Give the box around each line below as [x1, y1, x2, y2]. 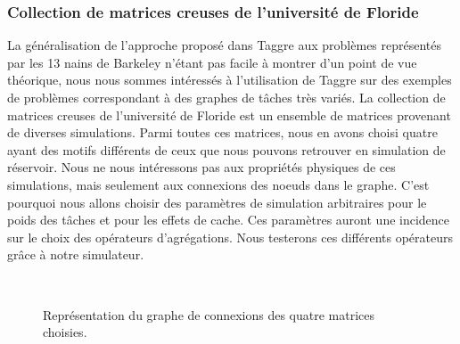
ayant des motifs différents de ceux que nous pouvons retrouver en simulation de [7, 140, 446, 159]
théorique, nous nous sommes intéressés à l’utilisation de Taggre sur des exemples [7, 70, 452, 89]
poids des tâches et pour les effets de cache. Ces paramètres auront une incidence [7, 210, 450, 229]
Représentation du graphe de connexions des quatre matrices [43, 305, 375, 324]
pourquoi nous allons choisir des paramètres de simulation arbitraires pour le [7, 192, 427, 211]
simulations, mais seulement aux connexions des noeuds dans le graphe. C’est [7, 175, 430, 193]
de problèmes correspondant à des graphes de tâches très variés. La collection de [7, 88, 446, 106]
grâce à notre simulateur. [7, 245, 144, 264]
